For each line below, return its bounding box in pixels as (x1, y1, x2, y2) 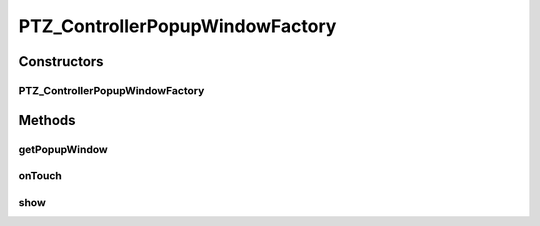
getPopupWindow (18, 142, 109, 156)
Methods (18, 111, 76, 129)
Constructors (18, 53, 104, 70)
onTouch (18, 169, 62, 183)
